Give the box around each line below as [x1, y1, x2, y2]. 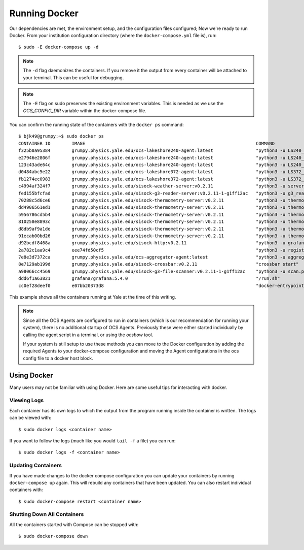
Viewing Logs [9, 397, 44, 404]
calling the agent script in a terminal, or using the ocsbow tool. [23, 332, 154, 338]
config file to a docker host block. [23, 355, 93, 361]
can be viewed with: [9, 414, 52, 421]
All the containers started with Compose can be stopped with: [9, 521, 139, 528]
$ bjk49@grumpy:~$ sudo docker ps [18, 134, 104, 139]
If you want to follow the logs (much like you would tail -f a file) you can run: [9, 438, 176, 444]
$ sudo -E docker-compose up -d [18, 44, 99, 50]
